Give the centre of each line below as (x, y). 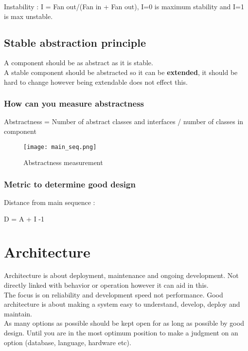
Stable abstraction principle (75, 42)
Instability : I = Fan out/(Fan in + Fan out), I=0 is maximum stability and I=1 (124, 6)
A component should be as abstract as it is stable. (79, 63)
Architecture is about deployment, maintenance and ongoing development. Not (121, 275)
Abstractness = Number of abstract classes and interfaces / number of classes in (124, 121)
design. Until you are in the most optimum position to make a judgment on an (121, 332)
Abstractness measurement (63, 162)
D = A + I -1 (24, 218)
